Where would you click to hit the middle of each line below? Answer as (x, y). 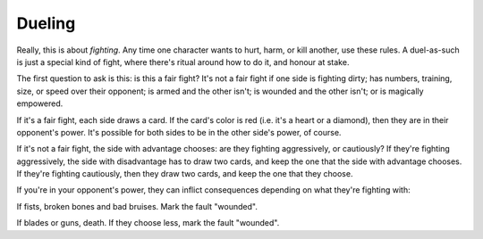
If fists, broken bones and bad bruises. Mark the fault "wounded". (137, 206)
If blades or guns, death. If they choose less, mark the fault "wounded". (148, 223)
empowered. (40, 103)
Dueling (46, 23)
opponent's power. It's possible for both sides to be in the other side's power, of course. (179, 132)
